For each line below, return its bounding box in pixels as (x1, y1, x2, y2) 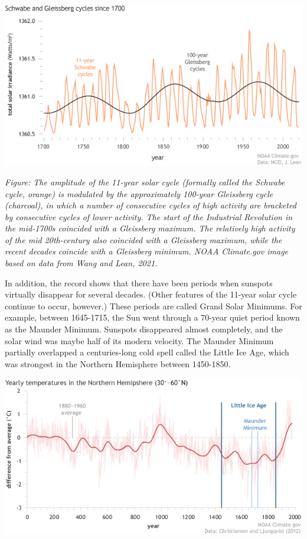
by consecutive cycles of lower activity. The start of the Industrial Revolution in (5, 210, 293, 223)
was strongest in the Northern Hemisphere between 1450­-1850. (5, 357, 231, 370)
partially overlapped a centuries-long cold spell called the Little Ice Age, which (5, 346, 289, 358)
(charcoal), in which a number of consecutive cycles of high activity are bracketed (5, 199, 296, 211)
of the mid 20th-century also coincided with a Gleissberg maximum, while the (5, 233, 282, 246)
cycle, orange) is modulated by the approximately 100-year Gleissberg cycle (5, 187, 273, 200)
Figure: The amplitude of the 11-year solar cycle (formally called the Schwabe (5, 175, 285, 188)
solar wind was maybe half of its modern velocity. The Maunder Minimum (5, 334, 274, 347)
